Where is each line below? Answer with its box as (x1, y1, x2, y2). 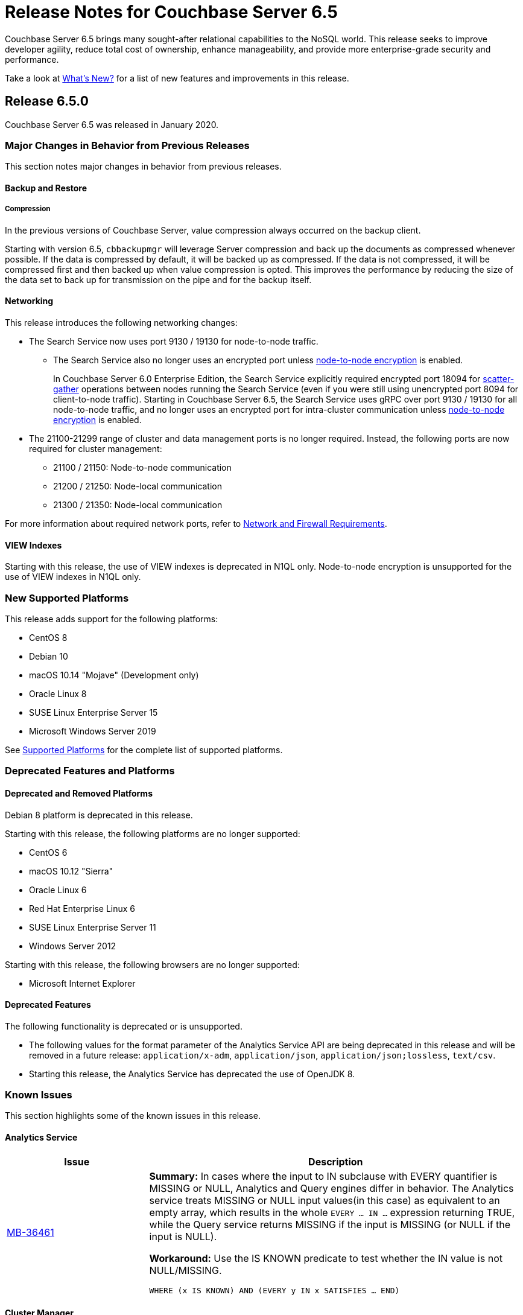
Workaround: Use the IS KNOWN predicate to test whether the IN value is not (149, 1252, 502, 1264)
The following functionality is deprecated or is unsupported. (5, 1020, 242, 1031)
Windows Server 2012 (29, 940, 116, 951)
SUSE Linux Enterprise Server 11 (29, 922, 156, 932)
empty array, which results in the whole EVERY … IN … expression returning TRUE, (149, 1206, 515, 1218)
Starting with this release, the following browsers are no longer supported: (5, 959, 300, 970)
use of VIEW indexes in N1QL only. (5, 572, 141, 582)
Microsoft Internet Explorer (29, 978, 136, 989)
